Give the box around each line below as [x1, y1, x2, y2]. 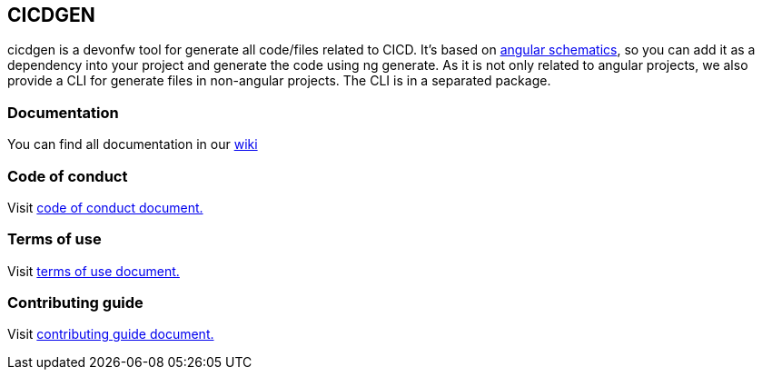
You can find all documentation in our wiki [7, 136, 258, 153]
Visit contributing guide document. [7, 326, 214, 342]
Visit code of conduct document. [7, 199, 203, 215]
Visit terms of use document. [7, 263, 180, 279]
